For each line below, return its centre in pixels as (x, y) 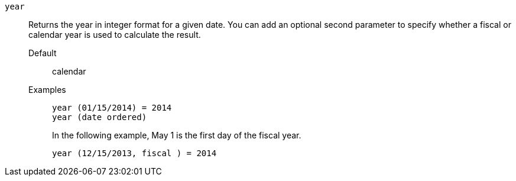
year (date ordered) (100, 117)
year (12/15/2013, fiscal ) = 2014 (134, 153)
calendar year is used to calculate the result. (115, 35)
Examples (47, 90)
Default (43, 53)
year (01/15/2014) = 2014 (112, 108)
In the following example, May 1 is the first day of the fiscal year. (177, 135)
